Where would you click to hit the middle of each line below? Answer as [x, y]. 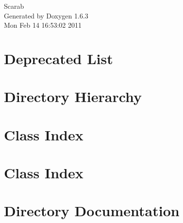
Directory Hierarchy [73, 96]
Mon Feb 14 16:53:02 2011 [43, 25]
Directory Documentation [92, 211]
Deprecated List [58, 58]
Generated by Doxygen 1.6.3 [46, 15]
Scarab [14, 6]
